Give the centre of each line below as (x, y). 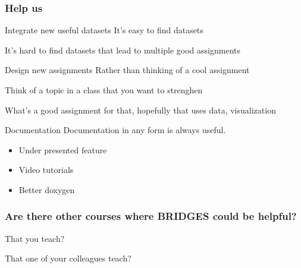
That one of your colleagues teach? (68, 258)
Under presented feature (63, 149)
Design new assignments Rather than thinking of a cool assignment (127, 70)
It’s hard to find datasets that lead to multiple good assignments (123, 50)
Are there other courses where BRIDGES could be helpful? (151, 216)
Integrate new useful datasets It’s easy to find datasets (104, 30)
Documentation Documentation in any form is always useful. (115, 130)
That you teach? (35, 238)
